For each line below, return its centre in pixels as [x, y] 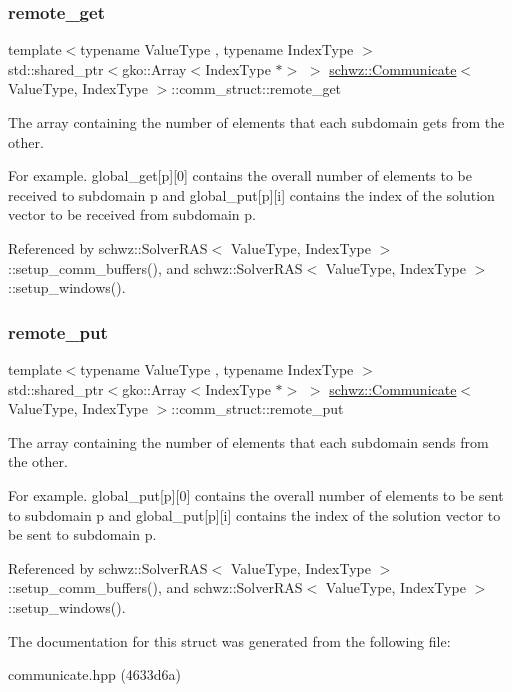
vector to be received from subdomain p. [132, 214]
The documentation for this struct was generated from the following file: [229, 640]
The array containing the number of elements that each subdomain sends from [248, 441]
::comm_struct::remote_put [257, 408]
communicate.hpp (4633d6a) [95, 674]
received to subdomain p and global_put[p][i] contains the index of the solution [251, 194]
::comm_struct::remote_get [256, 88]
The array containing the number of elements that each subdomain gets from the [256, 122]
